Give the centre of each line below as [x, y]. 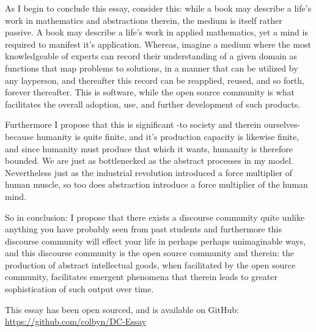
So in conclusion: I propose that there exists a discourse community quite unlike [155, 217]
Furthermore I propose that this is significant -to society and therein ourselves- [153, 124]
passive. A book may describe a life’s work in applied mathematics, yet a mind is [156, 32]
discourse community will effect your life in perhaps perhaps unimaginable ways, [156, 241]
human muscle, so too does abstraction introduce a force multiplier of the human [156, 184]
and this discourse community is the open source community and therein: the [149, 253]
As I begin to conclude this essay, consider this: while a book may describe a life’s [158, 8]
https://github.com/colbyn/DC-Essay [76, 321]
